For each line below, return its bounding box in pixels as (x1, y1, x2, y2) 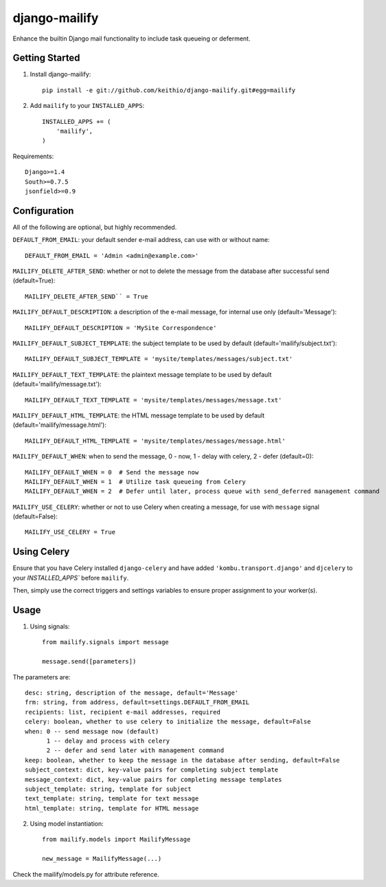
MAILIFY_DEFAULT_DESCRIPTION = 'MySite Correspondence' (25, 324, 217, 331)
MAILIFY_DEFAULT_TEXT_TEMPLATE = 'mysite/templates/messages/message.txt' (25, 396, 282, 404)
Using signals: (30, 622, 70, 631)
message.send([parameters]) (42, 657, 137, 666)
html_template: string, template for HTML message (25, 804, 199, 812)
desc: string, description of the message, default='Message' (25, 689, 239, 697)
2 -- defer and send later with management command (46, 747, 225, 754)
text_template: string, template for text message (25, 795, 199, 802)
